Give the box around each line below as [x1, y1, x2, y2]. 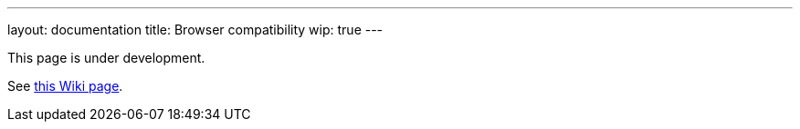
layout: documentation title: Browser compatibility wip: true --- [7, 22, 384, 37]
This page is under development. [7, 50, 205, 65]
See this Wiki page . [7, 78, 123, 94]
